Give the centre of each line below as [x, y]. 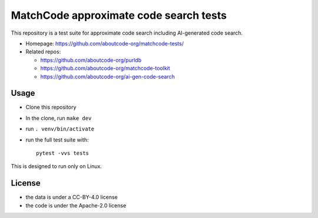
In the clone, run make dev [59, 118]
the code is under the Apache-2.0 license [76, 205]
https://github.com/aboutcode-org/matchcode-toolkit [105, 68]
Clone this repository [51, 107]
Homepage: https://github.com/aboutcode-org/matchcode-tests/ [105, 43]
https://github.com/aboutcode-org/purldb [91, 60]
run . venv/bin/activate [60, 129]
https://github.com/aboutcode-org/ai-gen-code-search [107, 76]
